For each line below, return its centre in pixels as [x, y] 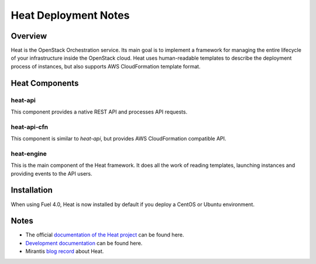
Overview [29, 36]
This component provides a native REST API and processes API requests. [99, 112]
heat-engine [29, 153]
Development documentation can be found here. [84, 243]
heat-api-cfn [30, 127]
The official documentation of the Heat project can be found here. [105, 235]
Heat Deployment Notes [70, 15]
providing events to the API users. [51, 173]
